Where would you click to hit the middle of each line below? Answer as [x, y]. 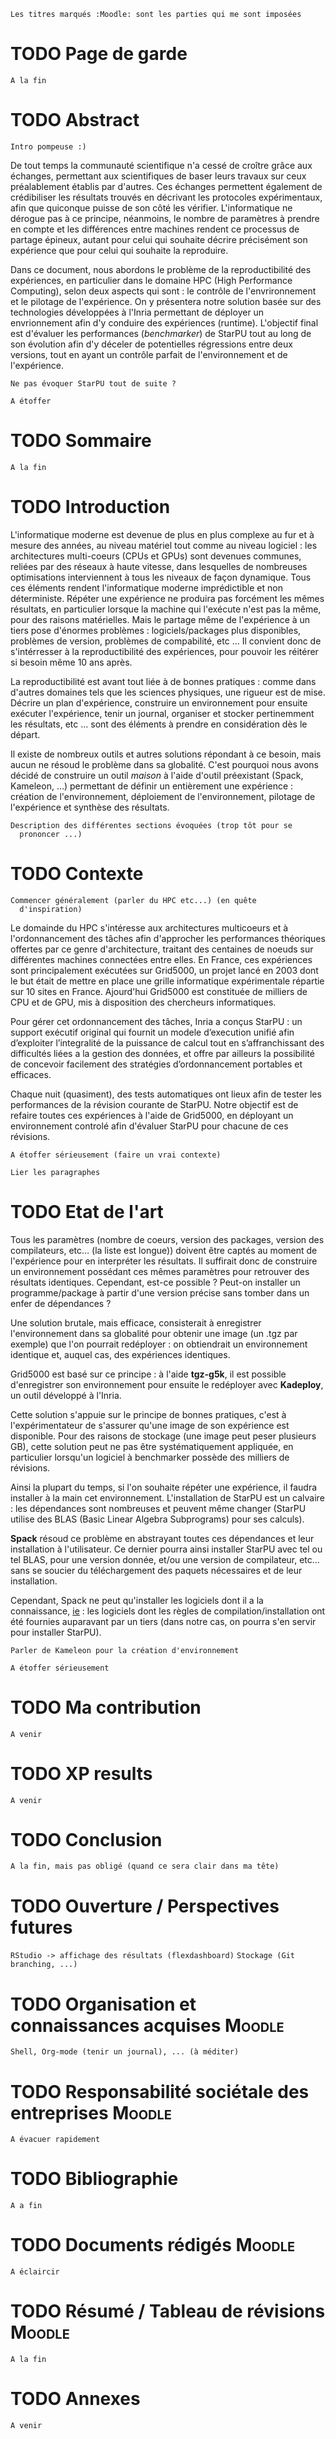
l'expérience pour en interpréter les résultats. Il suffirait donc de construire [164, 1261]
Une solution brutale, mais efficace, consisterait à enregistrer [136, 1322]
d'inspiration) [51, 909]
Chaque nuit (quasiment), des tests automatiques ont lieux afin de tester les [166, 1094]
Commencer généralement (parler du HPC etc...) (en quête [133, 900]
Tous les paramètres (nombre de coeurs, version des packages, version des [167, 1239]
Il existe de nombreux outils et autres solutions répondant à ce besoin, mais [166, 754]
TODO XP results [81, 1773]
